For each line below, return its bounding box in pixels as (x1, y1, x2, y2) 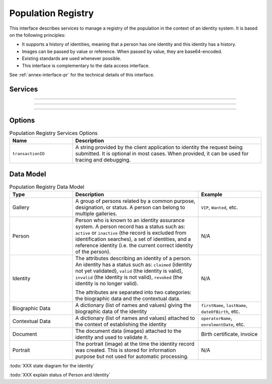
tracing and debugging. (75, 157, 131, 164)
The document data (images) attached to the (75, 328, 181, 335)
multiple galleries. (75, 210, 117, 217)
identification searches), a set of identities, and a (75, 236, 191, 243)
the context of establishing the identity (75, 321, 167, 328)
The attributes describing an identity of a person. (75, 255, 191, 262)
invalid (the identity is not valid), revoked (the (75, 274, 182, 281)
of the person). (75, 248, 111, 255)
